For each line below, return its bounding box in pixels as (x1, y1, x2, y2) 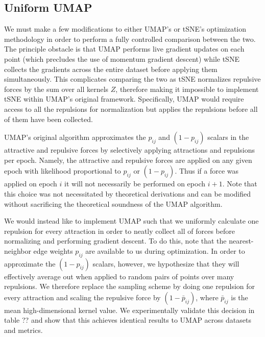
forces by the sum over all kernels (4, 83, 109, 94)
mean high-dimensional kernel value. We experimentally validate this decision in (4, 304, 255, 315)
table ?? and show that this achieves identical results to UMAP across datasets (4, 315, 251, 325)
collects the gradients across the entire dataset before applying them (4, 63, 218, 74)
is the (231, 292, 248, 302)
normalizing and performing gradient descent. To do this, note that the (4, 235, 227, 246)
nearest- (229, 235, 254, 246)
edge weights (33, 245, 73, 256)
